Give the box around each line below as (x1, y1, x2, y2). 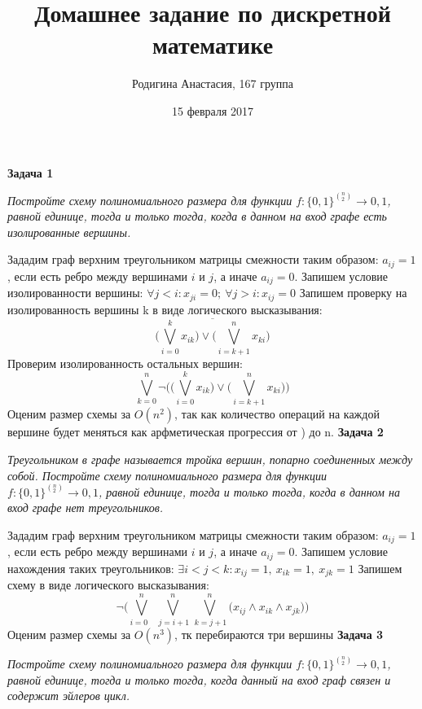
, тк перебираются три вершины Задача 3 (174, 625, 384, 642)
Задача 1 (7, 164, 54, 181)
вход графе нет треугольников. (7, 499, 164, 516)
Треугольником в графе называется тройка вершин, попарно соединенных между (7, 450, 413, 467)
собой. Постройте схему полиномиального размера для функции (7, 466, 327, 484)
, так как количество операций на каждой (174, 405, 380, 422)
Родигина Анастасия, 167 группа (132, 75, 293, 92)
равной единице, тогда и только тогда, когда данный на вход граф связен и (7, 671, 391, 688)
